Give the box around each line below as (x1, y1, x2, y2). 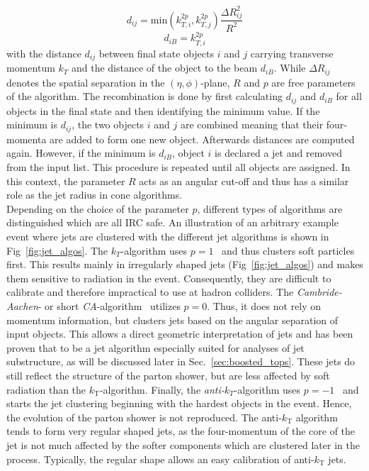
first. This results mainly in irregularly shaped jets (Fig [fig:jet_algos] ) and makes (6, 257, 363, 272)
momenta (6, 131, 47, 146)
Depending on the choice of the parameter (6, 201, 189, 216)
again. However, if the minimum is (6, 145, 156, 160)
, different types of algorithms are (197, 201, 343, 216)
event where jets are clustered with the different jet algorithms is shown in (6, 229, 329, 243)
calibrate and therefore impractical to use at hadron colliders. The (6, 284, 294, 299)
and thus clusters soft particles (222, 243, 355, 257)
